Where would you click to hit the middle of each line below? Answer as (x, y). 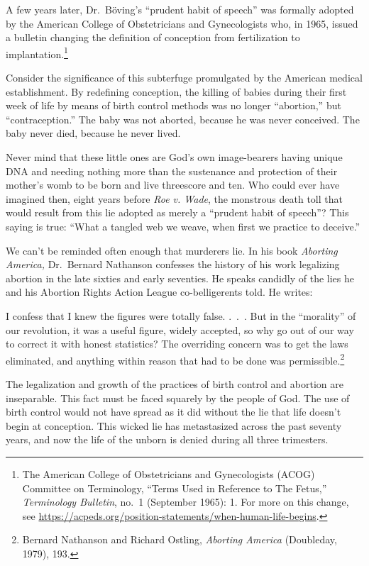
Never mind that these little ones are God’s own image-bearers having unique (174, 157)
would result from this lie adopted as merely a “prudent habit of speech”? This (177, 212)
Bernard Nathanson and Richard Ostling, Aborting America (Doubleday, (180, 539)
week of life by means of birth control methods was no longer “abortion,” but (174, 105)
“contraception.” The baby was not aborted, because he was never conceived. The (183, 119)
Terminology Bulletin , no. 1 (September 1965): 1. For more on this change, (186, 502)
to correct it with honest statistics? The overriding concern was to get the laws (177, 344)
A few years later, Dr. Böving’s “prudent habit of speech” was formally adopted (180, 9)
